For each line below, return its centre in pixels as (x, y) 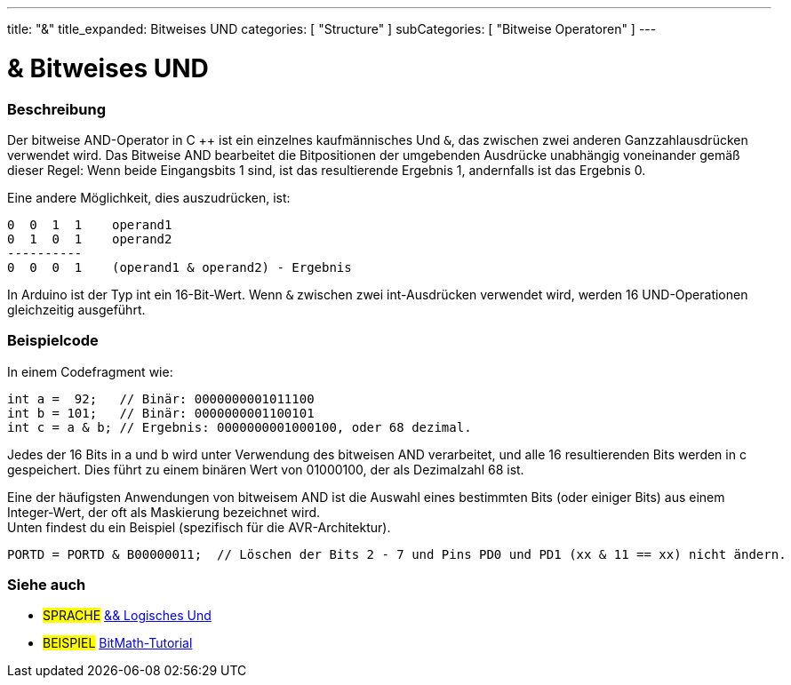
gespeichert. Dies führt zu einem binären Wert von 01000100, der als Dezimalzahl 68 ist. (266, 469)
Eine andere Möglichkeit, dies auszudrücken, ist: (149, 197)
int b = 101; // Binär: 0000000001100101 (161, 413)
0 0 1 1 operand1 (90, 224)
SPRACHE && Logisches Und (127, 616)
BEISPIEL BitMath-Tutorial (118, 643)
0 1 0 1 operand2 (90, 239)
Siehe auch (47, 585)
